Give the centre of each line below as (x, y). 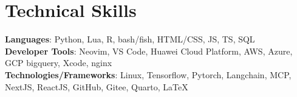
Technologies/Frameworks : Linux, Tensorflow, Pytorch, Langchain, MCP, (148, 74)
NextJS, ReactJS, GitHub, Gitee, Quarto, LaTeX (97, 86)
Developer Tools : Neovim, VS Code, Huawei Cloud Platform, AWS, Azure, (149, 51)
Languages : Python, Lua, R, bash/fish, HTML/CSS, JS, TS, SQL (130, 39)
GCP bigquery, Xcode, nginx (59, 63)
